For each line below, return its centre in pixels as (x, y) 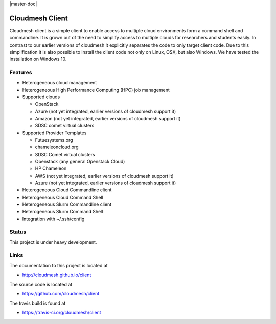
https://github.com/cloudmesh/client (61, 294)
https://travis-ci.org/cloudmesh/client (62, 313)
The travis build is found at (38, 303)
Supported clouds (41, 97)
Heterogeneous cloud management (60, 82)
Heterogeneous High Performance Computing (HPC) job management (96, 90)
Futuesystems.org (54, 140)
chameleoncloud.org (57, 147)
